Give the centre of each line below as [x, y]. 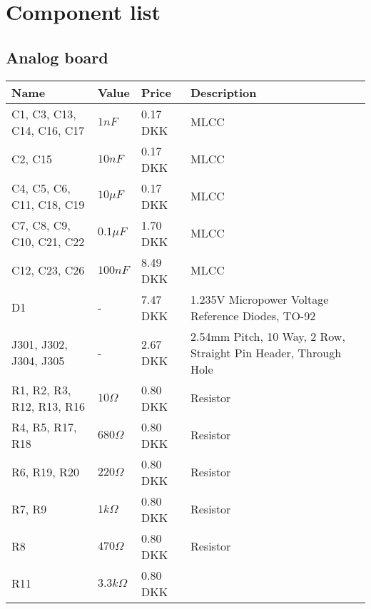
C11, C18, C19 [48, 204]
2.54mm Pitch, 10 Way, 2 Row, [268, 336]
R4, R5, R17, [44, 426]
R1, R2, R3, [41, 389]
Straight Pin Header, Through [266, 352]
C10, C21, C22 [48, 241]
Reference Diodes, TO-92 [253, 315]
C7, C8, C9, [41, 225]
